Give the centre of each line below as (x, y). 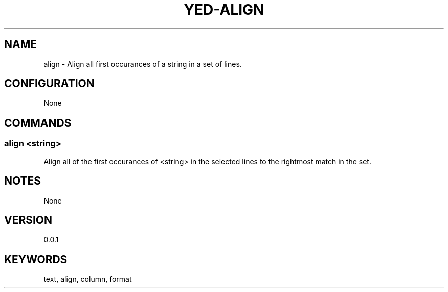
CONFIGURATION (49, 84)
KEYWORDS (36, 259)
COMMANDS (38, 123)
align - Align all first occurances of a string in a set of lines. (143, 64)
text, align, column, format (88, 279)
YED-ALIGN (224, 10)
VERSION (28, 220)
